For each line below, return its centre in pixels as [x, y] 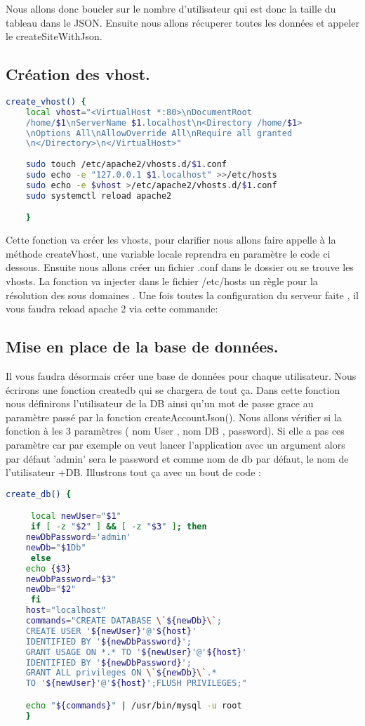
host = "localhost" [66, 610]
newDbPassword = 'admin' [79, 537]
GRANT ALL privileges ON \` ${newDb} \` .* [121, 673]
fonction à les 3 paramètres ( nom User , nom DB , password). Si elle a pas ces [175, 431]
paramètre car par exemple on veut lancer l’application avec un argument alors [175, 444]
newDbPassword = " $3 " [71, 579]
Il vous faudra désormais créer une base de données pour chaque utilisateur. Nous [181, 376]
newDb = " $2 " [51, 589]
